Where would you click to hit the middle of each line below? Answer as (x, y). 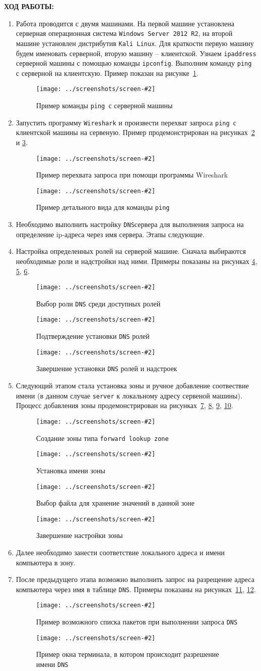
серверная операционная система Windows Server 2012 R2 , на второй (124, 33)
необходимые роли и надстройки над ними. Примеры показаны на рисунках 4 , (137, 261)
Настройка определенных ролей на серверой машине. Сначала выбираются (131, 251)
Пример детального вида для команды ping (103, 207)
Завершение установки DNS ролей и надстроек (107, 368)
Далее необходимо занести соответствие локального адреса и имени (120, 552)
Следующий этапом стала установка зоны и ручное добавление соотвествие (132, 386)
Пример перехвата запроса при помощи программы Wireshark (132, 175)
